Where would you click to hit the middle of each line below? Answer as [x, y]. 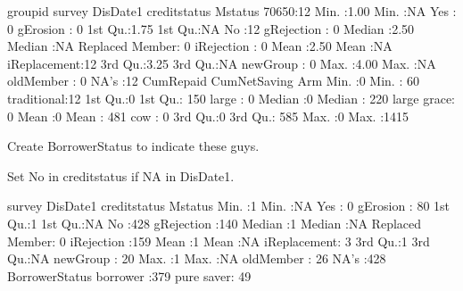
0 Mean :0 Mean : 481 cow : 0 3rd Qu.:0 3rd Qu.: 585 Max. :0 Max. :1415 [208, 116]
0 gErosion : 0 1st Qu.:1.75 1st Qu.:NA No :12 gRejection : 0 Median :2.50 [211, 28]
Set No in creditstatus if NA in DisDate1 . [121, 175]
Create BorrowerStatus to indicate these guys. [133, 146]
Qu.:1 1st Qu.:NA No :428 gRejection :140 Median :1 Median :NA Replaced [215, 223]
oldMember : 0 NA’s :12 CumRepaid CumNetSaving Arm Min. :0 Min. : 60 [213, 81]
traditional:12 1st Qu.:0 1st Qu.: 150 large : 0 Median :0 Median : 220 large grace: [231, 98]
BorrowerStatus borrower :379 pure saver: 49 [129, 275]
